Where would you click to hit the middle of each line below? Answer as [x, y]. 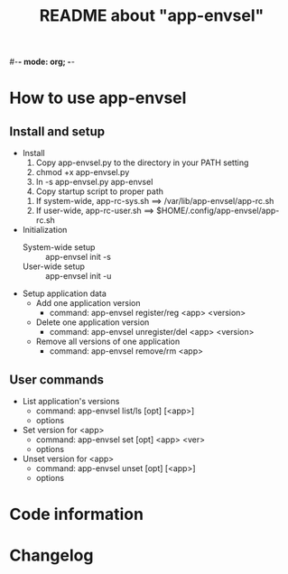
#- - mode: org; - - [42, 62]
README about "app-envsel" [152, 16]
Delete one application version [93, 322]
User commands [56, 380]
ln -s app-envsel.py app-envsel [94, 182]
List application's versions [71, 401]
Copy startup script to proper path [100, 191]
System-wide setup [59, 247]
